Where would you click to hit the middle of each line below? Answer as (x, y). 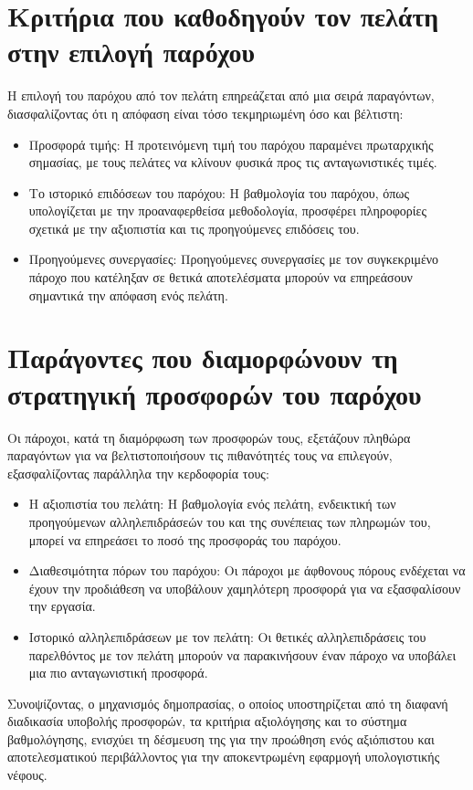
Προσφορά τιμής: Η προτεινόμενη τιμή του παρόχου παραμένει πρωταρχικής (231, 144)
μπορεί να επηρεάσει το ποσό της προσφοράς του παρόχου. (185, 539)
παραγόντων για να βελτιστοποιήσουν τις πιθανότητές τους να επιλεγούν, (200, 455)
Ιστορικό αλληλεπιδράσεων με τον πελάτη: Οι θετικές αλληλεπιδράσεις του (227, 636)
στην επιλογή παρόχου (131, 52)
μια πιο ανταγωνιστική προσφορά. (118, 673)
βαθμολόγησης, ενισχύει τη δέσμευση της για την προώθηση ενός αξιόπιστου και (221, 738)
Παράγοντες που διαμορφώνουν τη (203, 358)
